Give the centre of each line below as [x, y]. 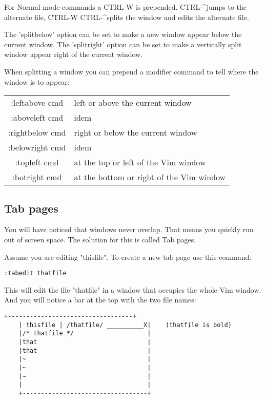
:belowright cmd [37, 147]
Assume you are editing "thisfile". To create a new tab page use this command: [128, 256]
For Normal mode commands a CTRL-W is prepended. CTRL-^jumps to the [126, 7]
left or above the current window [133, 103]
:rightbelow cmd [37, 132]
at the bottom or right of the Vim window [150, 177]
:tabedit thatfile [35, 273]
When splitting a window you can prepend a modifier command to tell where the [131, 71]
